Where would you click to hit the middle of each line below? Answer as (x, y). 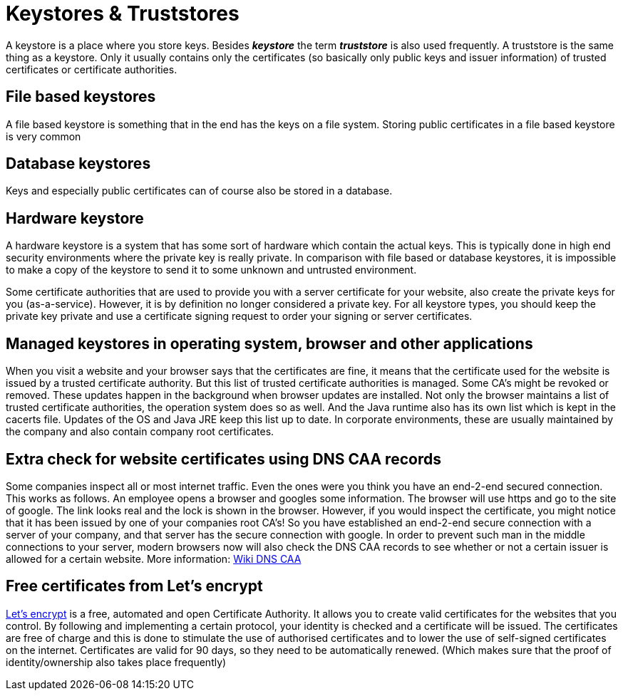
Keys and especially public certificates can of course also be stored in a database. (199, 191)
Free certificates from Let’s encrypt (134, 586)
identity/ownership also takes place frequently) (116, 662)
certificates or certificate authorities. (92, 69)
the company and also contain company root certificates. (140, 432)
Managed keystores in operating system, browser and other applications (269, 343)
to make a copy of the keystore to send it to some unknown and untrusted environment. (211, 270)
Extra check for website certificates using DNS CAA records (223, 459)
